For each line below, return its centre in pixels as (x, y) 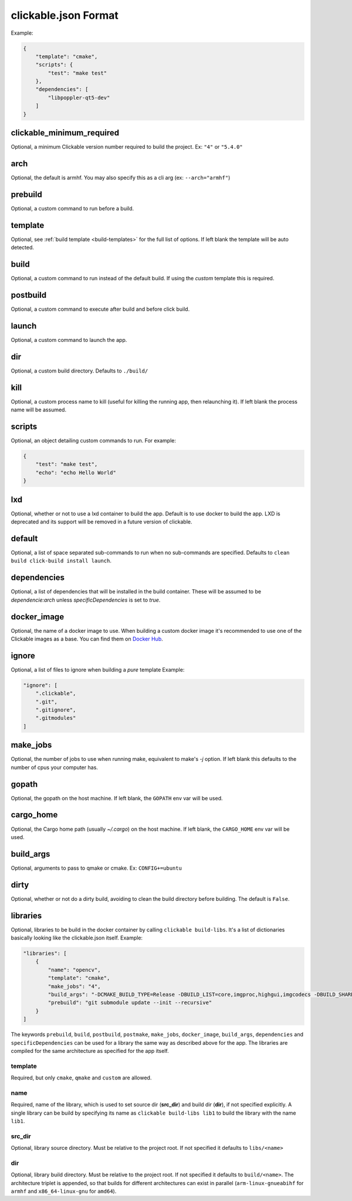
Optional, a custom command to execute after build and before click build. (100, 309)
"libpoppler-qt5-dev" (79, 98)
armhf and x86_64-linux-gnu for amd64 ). (64, 1191)
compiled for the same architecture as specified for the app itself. (90, 1051)
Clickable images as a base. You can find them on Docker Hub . (87, 639)
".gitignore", (56, 710)
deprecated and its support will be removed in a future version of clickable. (101, 522)
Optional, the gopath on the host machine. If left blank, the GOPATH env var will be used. (117, 798)
